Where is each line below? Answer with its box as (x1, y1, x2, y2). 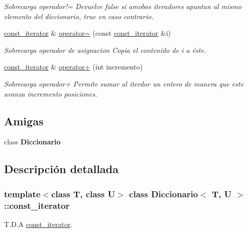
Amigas (4, 113, 44, 128)
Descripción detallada (4, 161, 119, 177)
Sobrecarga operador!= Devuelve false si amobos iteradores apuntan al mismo (4, 1, 241, 11)
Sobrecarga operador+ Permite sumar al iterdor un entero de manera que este (4, 78, 244, 89)
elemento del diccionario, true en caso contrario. (4, 11, 154, 21)
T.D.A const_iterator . (4, 218, 73, 229)
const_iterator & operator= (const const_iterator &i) (4, 28, 171, 38)
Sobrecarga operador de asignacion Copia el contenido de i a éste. (4, 44, 206, 55)
